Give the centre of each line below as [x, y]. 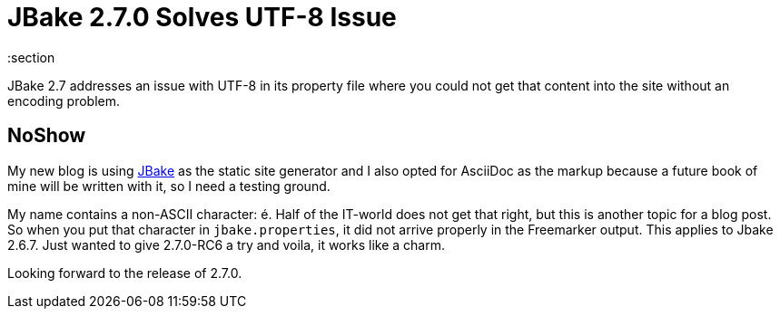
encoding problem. [64, 101]
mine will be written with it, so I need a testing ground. [169, 186]
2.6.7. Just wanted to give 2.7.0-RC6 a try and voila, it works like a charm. [226, 244]
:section [31, 57]
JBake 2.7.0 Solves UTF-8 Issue [202, 17]
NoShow [47, 136]
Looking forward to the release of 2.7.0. [125, 273]
